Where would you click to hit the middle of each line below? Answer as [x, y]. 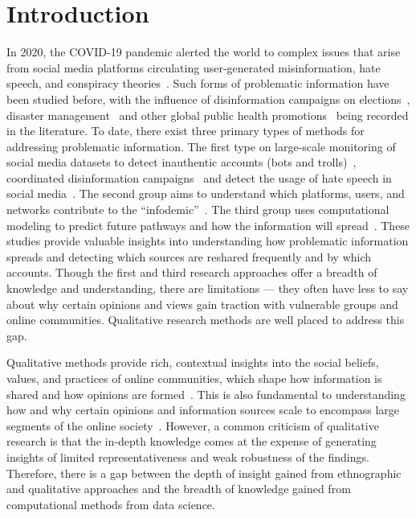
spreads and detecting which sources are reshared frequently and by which [189, 256]
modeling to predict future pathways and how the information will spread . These [208, 225]
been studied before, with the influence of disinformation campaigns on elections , [208, 99]
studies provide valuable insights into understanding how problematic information [208, 241]
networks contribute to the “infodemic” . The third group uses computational [198, 210]
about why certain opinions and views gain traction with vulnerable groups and [202, 304]
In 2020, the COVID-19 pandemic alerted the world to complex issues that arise [204, 52]
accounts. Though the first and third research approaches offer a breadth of [192, 272]
